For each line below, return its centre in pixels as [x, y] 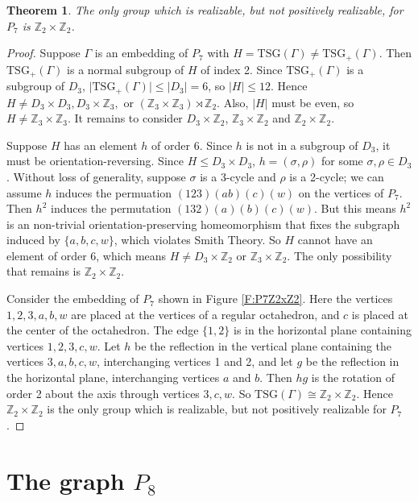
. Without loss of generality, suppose [96, 176]
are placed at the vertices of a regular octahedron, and [205, 314]
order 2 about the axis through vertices [103, 393]
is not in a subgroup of [302, 145]
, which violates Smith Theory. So [197, 240]
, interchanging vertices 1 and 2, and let [195, 361]
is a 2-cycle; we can [337, 176]
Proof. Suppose [43, 53]
